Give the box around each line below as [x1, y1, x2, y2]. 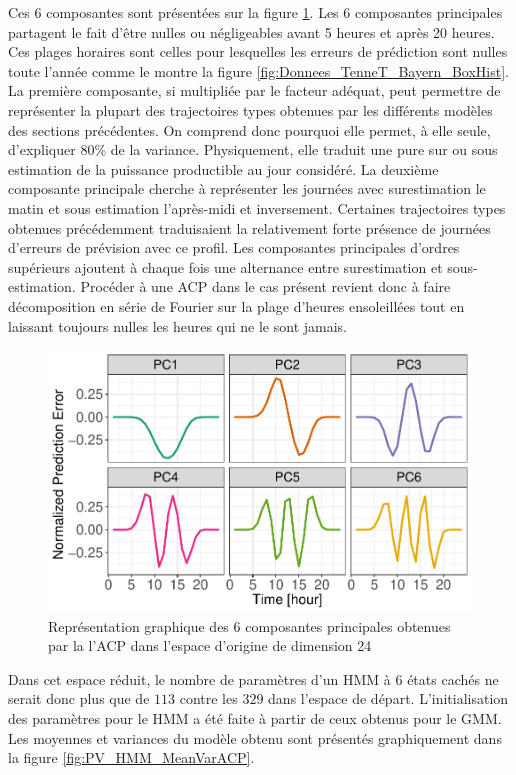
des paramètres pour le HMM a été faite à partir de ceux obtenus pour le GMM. [8, 708, 502, 728]
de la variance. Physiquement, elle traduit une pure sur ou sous [110, 139, 498, 160]
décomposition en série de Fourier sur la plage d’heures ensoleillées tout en [8, 295, 465, 316]
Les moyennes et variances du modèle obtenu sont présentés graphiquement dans [8, 727, 502, 748]
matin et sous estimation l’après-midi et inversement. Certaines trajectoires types [8, 197, 506, 218]
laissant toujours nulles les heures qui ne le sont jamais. [8, 315, 348, 336]
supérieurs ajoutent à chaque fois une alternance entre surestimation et [8, 256, 443, 277]
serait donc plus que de [8, 688, 150, 709]
